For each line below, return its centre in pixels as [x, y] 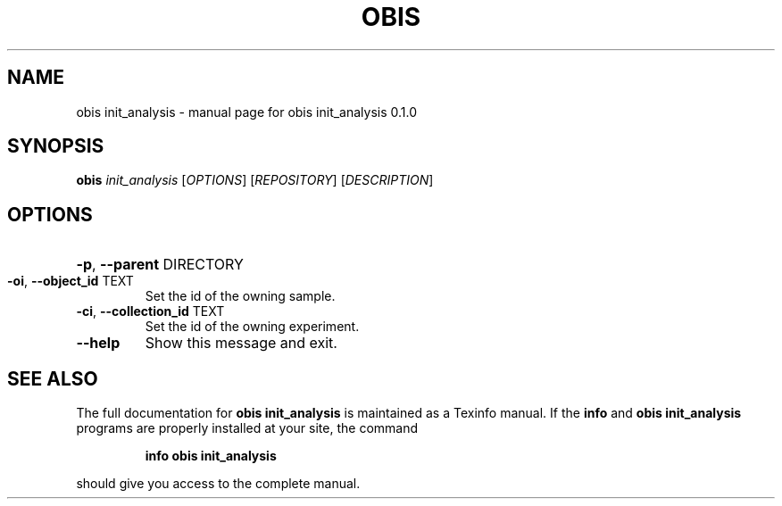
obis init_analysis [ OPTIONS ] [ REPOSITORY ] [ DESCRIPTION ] [255, 180]
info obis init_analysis [211, 456]
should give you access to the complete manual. [218, 484]
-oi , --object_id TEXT [71, 281]
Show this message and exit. [241, 343]
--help [98, 343]
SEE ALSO [53, 378]
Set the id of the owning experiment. [252, 327]
